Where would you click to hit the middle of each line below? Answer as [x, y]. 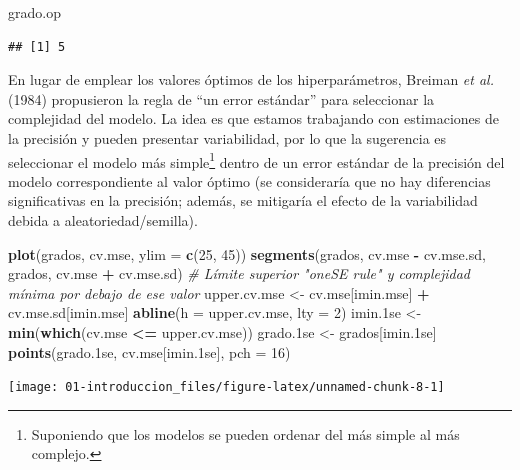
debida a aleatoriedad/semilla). [103, 220]
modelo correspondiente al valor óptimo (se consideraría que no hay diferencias [249, 180]
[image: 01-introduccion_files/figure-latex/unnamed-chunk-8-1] [226, 387]
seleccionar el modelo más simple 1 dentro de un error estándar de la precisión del [256, 160]
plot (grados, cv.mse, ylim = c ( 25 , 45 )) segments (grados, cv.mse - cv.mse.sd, [247, 253]
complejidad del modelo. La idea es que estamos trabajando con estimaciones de [253, 118]
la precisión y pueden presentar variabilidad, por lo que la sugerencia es [227, 137]
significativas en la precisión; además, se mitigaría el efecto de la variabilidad [243, 200]
